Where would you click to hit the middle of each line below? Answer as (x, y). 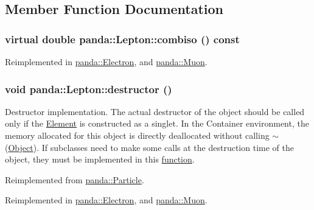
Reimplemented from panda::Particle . (75, 179)
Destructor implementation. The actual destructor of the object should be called (155, 111)
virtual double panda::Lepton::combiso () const (122, 39)
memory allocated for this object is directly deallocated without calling (137, 135)
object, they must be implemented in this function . (100, 159)
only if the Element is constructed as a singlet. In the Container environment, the (157, 123)
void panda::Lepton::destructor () (89, 89)
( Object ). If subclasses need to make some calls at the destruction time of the (149, 147)
